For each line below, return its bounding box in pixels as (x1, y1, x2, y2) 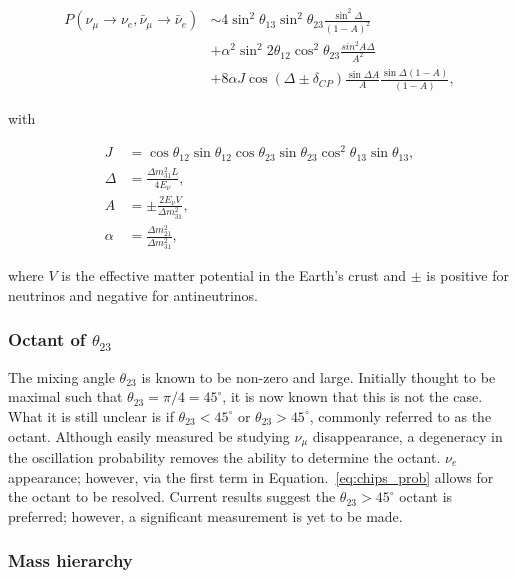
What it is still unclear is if (8, 405, 174, 426)
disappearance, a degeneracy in (312, 425, 503, 446)
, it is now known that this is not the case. (222, 386, 483, 407)
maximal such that (8, 386, 123, 407)
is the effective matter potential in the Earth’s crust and (61, 265, 407, 286)
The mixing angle (8, 366, 115, 387)
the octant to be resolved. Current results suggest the (8, 486, 336, 507)
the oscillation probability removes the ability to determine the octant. (8, 447, 441, 468)
